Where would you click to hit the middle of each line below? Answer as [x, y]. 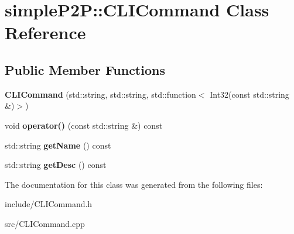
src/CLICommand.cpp [45, 223]
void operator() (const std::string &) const [84, 125]
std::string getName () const [58, 145]
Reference [45, 32]
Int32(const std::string [249, 94]
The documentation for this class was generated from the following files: [134, 184]
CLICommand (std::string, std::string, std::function [100, 94]
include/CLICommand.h [49, 204]
